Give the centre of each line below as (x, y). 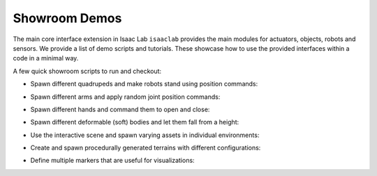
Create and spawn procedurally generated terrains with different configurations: (146, 148)
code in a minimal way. (46, 58)
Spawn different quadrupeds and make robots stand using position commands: (144, 84)
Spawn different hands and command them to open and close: (120, 109)
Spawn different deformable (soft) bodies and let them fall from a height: (135, 122)
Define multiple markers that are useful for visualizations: (112, 161)
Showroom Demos (67, 18)
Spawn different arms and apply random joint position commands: (125, 97)
